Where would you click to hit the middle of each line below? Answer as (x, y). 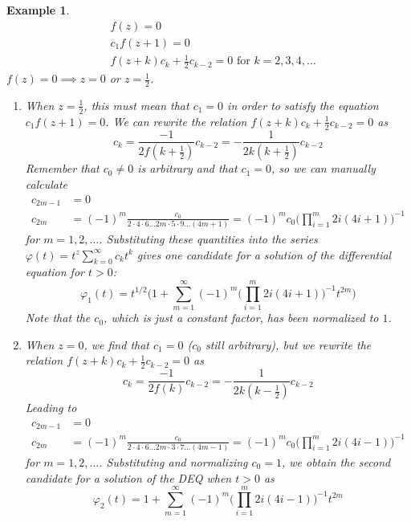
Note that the (58, 318)
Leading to (51, 408)
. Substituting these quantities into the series (208, 239)
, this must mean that (136, 105)
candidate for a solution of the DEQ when (128, 477)
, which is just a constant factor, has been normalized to (241, 318)
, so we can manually (323, 168)
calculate (47, 184)
